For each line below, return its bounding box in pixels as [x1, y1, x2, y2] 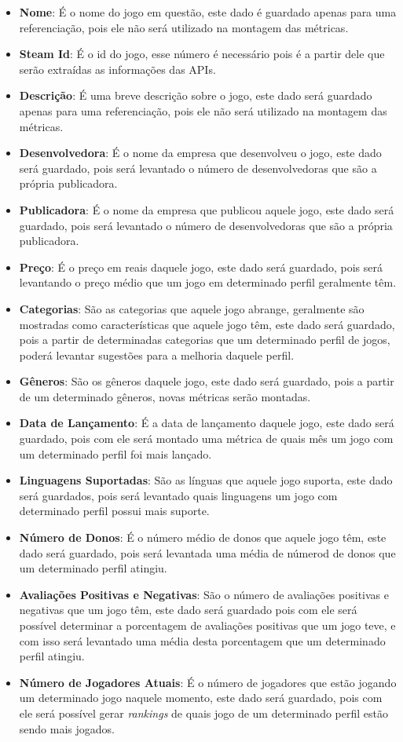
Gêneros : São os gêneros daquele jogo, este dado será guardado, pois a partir [19, 373, 394, 389]
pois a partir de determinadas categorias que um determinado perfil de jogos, [19, 331, 390, 348]
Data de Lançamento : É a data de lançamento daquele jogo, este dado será [19, 415, 394, 431]
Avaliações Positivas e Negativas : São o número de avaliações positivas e [19, 586, 389, 602]
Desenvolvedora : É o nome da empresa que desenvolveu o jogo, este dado [19, 144, 382, 161]
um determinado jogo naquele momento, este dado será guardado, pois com [19, 689, 383, 706]
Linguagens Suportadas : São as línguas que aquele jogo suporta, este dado [19, 472, 393, 488]
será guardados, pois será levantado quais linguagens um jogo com [19, 487, 338, 503]
